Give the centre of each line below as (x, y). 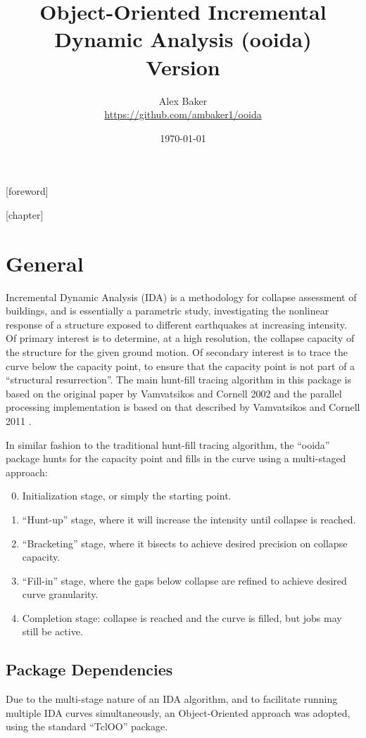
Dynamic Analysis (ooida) (183, 39)
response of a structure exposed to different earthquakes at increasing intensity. (176, 324)
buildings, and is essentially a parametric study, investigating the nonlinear (168, 311)
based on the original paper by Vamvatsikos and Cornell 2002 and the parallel (174, 393)
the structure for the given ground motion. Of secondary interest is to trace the (177, 351)
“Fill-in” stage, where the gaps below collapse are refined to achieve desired (184, 580)
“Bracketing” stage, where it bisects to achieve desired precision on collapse (185, 543)
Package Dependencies (89, 669)
